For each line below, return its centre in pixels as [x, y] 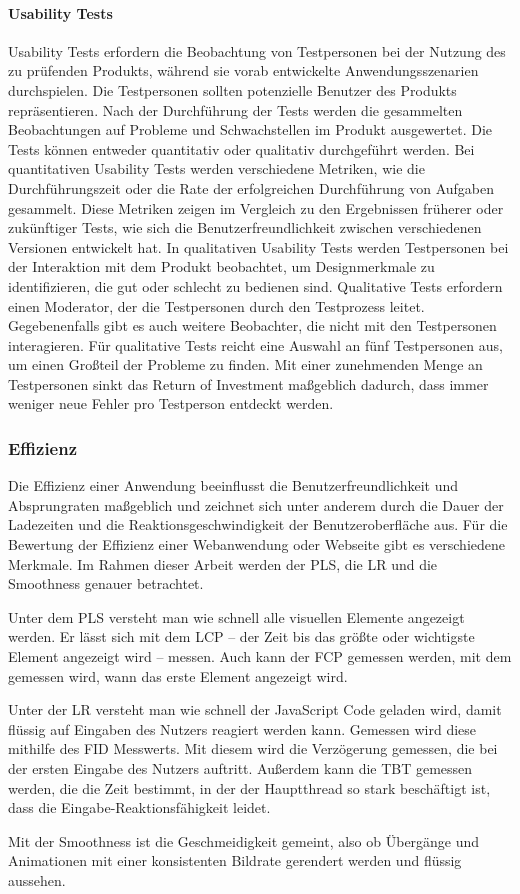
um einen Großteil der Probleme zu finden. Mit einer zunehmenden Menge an [245, 364]
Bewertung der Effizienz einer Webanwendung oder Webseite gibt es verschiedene [256, 544]
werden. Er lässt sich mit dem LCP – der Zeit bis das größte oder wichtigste [241, 636]
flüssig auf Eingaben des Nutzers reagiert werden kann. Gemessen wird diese [242, 728]
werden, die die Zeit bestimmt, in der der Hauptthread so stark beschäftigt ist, [249, 787]
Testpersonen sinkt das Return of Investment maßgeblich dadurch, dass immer [248, 383]
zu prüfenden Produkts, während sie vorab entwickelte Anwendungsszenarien [243, 70]
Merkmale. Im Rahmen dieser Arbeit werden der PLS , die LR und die [223, 563]
